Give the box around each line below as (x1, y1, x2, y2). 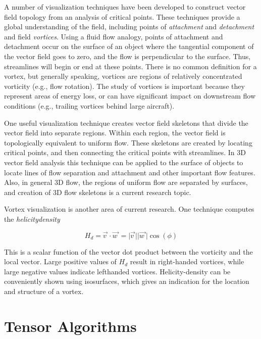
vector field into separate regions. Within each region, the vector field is (4, 127, 226, 138)
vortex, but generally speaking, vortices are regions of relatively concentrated (4, 71, 242, 81)
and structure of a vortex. (4, 286, 84, 297)
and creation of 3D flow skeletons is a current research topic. (4, 186, 191, 197)
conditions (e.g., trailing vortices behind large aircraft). (4, 100, 175, 111)
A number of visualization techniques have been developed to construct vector (4, 2, 246, 12)
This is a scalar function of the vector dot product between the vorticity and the (4, 246, 253, 257)
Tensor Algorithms (4, 315, 137, 336)
